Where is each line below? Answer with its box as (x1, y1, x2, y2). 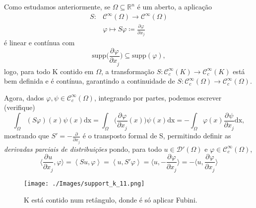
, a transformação (101, 66, 155, 76)
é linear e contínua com (4, 37, 75, 48)
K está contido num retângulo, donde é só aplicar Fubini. (24, 194, 197, 205)
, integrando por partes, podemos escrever (94, 92, 222, 103)
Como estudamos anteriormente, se (4, 1, 111, 11)
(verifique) (4, 102, 35, 112)
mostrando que (4, 130, 49, 141)
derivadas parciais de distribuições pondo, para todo (4, 143, 162, 154)
